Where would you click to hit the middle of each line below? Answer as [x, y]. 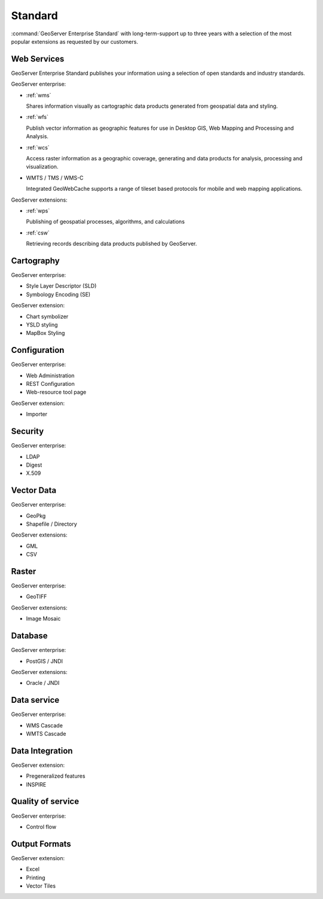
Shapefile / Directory [51, 524]
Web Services [38, 59]
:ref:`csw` [38, 233]
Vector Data [34, 490]
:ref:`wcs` [38, 147]
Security [28, 432]
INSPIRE [36, 784]
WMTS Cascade [46, 733]
